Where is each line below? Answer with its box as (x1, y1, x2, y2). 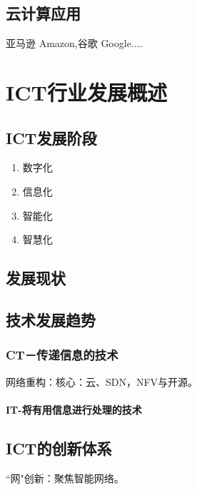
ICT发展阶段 (6, 126, 97, 148)
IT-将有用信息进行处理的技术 (6, 402, 142, 417)
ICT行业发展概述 (6, 77, 167, 106)
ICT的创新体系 (6, 437, 112, 459)
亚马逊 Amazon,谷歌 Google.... (6, 36, 143, 51)
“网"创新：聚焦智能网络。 (6, 470, 124, 485)
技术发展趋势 (6, 308, 96, 330)
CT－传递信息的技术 (6, 346, 118, 364)
